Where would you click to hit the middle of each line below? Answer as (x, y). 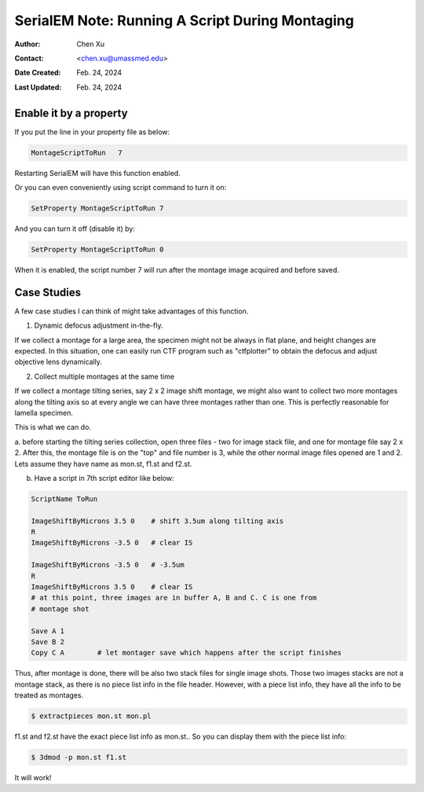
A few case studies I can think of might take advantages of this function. (132, 311)
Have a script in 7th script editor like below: (104, 478)
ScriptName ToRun (64, 499)
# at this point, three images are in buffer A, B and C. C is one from (174, 598)
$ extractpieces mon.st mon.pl (91, 716)
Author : (27, 44)
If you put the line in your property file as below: (92, 132)
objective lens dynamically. (58, 362)
